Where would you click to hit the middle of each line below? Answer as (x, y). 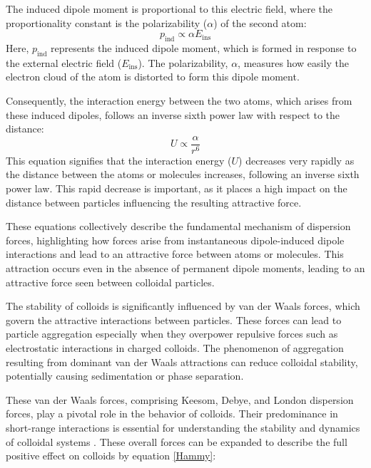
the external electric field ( (64, 62)
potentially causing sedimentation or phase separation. (125, 376)
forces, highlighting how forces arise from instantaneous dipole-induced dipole (175, 240)
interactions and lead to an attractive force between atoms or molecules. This (175, 254)
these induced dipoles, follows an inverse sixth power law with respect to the (173, 114)
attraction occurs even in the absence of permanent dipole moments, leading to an (185, 267)
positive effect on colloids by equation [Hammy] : (111, 456)
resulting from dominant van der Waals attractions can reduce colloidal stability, (182, 362)
